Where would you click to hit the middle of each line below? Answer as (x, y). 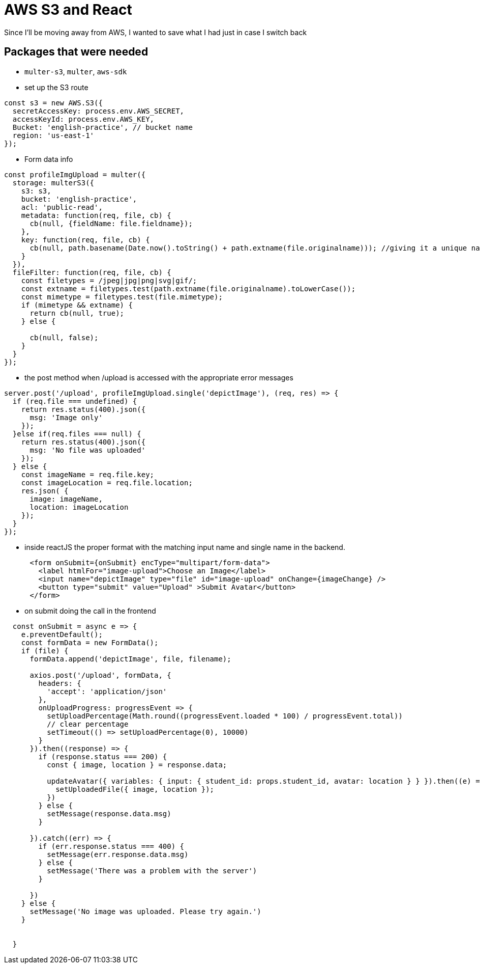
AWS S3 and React (68, 10)
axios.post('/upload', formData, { (100, 675)
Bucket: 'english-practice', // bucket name (102, 127)
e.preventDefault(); (62, 634)
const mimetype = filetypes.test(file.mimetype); (122, 297)
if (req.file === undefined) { (75, 401)
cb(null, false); (64, 337)
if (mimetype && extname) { (77, 305)
